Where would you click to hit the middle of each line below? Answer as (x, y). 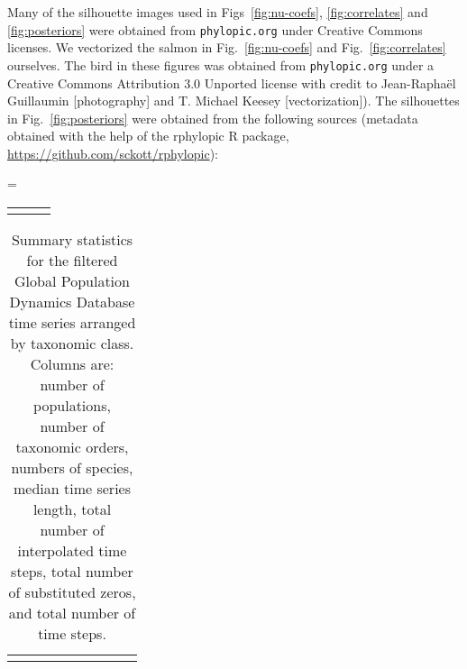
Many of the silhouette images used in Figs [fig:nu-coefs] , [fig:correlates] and (218, 12)
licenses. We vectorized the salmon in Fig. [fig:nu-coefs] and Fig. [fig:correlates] (227, 47)
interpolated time (72, 551)
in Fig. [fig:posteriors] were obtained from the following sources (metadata (213, 118)
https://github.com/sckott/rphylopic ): (113, 153)
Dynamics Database (72, 302)
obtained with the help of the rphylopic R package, (148, 136)
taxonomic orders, (72, 447)
